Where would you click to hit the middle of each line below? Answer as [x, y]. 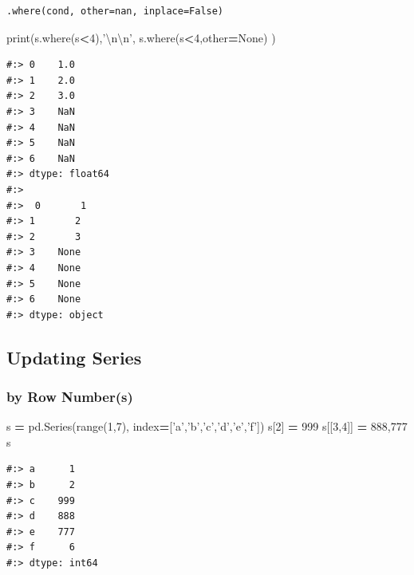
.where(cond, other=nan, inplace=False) [115, 11]
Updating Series [74, 357]
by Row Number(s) [70, 396]
